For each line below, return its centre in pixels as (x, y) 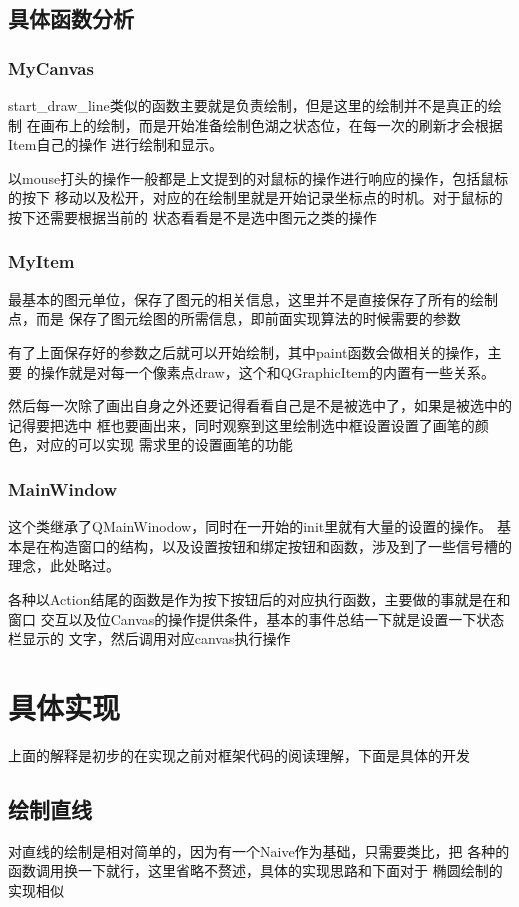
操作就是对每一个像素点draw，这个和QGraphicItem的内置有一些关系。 (268, 371)
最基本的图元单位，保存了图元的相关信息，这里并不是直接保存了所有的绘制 (253, 298)
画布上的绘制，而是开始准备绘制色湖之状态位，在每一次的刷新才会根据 (271, 124)
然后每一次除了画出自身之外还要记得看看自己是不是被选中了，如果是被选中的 (260, 405)
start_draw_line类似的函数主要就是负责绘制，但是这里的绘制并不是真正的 (248, 105)
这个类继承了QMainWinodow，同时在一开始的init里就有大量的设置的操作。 (250, 526)
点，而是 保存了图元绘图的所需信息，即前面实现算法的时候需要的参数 (234, 318)
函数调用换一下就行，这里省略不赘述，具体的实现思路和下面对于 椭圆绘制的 (255, 870)
